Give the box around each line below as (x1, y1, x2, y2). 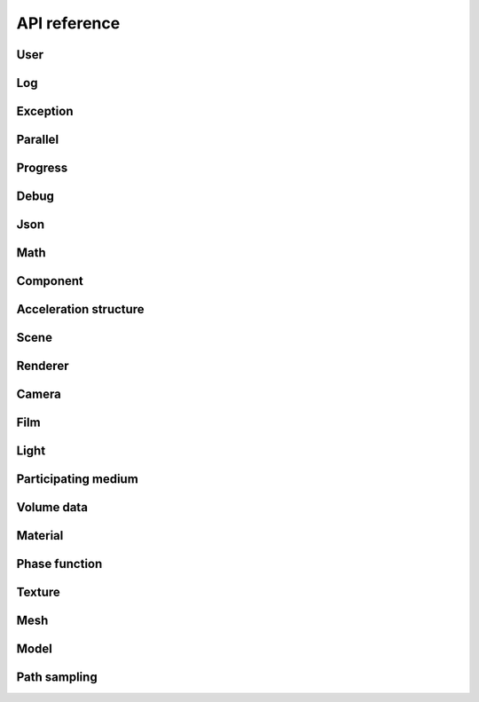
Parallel (16, 132, 59, 147)
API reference (16, 13, 121, 33)
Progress (16, 161, 68, 176)
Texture (16, 585, 61, 600)
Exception (16, 104, 74, 119)
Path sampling (16, 670, 98, 685)
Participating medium (16, 471, 139, 487)
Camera (16, 387, 61, 402)
